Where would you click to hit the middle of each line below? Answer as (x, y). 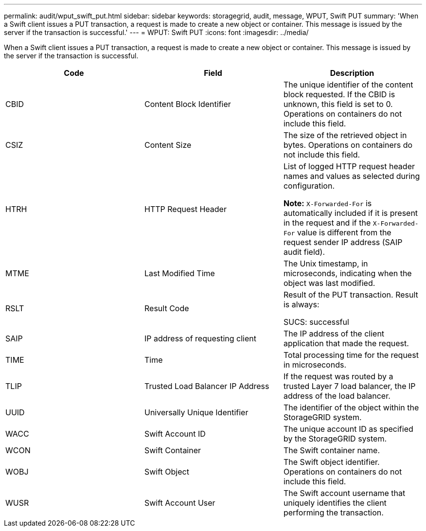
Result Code (167, 308)
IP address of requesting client (200, 338)
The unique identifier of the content (348, 85)
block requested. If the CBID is (339, 94)
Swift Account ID (175, 434)
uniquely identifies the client (335, 503)
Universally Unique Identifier (196, 412)
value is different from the (344, 232)
